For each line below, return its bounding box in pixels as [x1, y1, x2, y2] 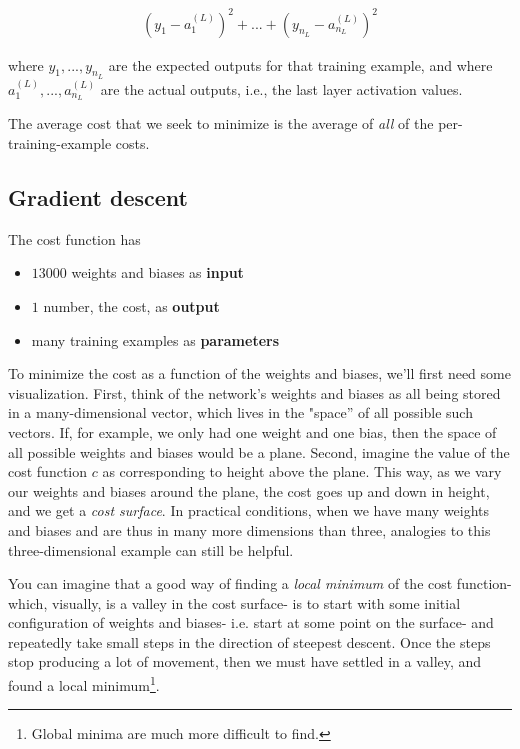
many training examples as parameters [31, 329, 280, 350]
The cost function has [8, 228, 141, 249]
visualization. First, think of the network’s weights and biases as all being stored [8, 382, 501, 403]
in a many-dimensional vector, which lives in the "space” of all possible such [8, 402, 473, 423]
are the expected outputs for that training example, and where [108, 54, 493, 75]
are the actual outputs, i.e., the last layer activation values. [100, 78, 463, 99]
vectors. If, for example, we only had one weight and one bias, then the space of [8, 421, 497, 442]
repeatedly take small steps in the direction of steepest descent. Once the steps [8, 631, 491, 652]
